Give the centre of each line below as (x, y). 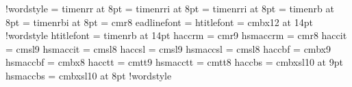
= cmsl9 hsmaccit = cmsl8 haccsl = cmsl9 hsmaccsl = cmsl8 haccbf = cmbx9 (168, 48)
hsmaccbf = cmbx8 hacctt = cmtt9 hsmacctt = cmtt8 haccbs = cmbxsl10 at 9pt (174, 62)
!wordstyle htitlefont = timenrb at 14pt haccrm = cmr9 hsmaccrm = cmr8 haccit (176, 35)
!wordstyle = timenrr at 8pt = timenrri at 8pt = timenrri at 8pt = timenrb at (170, 8)
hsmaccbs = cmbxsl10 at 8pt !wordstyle (89, 75)
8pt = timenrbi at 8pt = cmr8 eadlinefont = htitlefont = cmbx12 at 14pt (159, 22)
